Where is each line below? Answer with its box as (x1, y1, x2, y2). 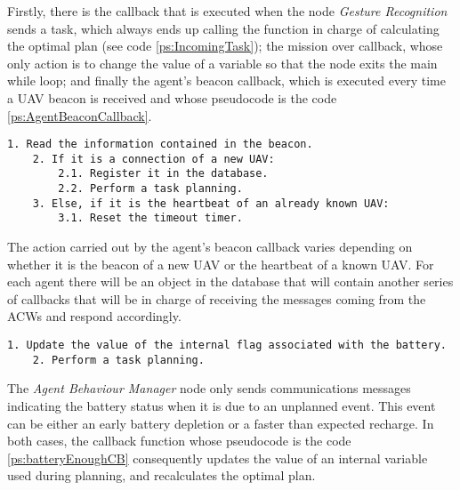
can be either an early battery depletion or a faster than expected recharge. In (7, 414, 434, 432)
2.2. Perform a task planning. (58, 182, 243, 196)
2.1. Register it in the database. (58, 167, 269, 181)
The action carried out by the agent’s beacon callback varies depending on (7, 237, 413, 256)
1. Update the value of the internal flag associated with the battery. (7, 339, 447, 352)
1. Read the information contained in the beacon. (7, 138, 313, 151)
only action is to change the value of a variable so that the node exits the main (7, 53, 438, 72)
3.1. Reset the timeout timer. (58, 212, 243, 225)
